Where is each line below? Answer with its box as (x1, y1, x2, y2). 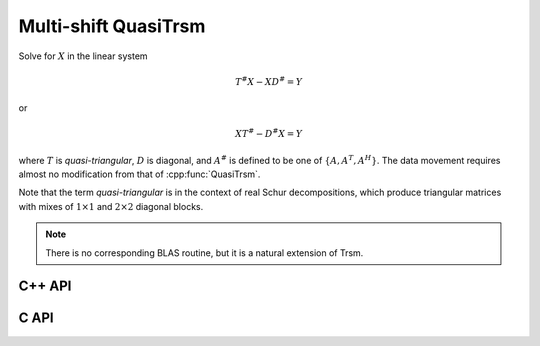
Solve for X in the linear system (18, 50, 149, 62)
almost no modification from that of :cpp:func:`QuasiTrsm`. (18, 168, 261, 180)
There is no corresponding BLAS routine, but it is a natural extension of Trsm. (45, 246, 364, 259)
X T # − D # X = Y (235, 126, 303, 140)
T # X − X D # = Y (235, 75, 303, 87)
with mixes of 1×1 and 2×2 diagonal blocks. (18, 200, 204, 212)
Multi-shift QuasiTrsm (18, 15, 206, 37)
